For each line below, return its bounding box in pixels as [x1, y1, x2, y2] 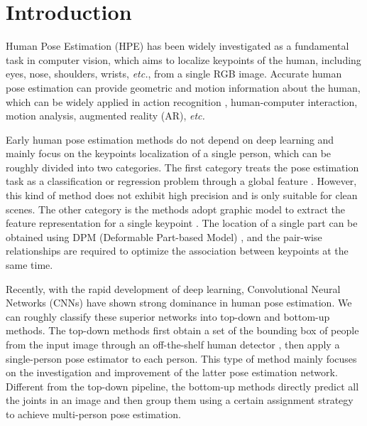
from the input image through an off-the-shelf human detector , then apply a [6, 337, 340, 351]
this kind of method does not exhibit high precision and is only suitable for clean [6, 188, 358, 203]
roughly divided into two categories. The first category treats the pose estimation [6, 159, 359, 174]
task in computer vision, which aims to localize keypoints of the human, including [6, 52, 361, 67]
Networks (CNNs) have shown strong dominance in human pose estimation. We [6, 295, 352, 310]
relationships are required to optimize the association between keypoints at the [6, 243, 349, 258]
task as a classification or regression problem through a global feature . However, [6, 174, 357, 188]
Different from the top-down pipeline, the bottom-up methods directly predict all [6, 378, 359, 393]
